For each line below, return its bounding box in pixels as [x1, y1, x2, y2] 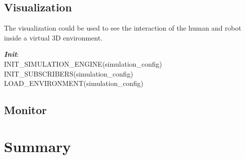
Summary [4, 136, 71, 156]
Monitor [4, 102, 47, 118]
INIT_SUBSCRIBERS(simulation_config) [4, 68, 133, 79]
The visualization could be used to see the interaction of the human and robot [4, 23, 242, 33]
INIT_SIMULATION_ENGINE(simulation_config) [4, 58, 162, 69]
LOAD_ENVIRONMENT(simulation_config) [4, 78, 144, 88]
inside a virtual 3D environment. [4, 32, 103, 42]
